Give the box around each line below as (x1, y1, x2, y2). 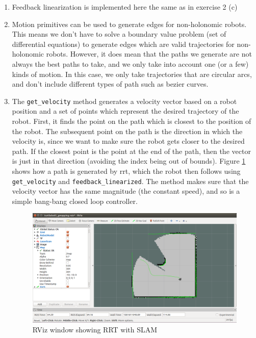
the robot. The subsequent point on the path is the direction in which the (12, 125, 243, 136)
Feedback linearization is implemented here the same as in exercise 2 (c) (12, 2, 238, 12)
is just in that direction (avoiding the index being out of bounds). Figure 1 (12, 155, 246, 166)
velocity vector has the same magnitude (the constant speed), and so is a (12, 186, 240, 196)
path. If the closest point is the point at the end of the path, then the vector (12, 145, 251, 156)
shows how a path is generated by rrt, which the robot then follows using (12, 165, 241, 176)
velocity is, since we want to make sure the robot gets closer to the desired (12, 136, 245, 146)
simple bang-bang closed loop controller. (12, 195, 138, 206)
